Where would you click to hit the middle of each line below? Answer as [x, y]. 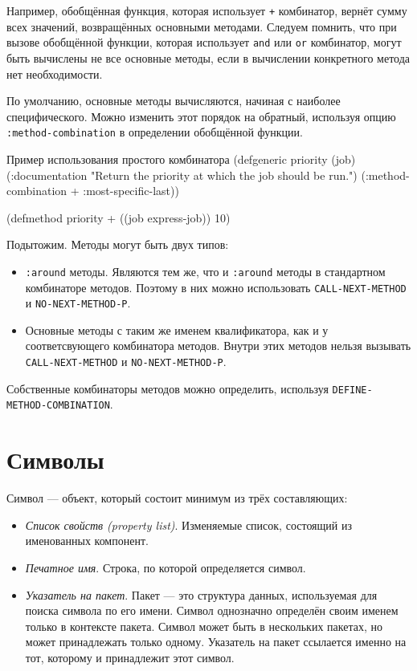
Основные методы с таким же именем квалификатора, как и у [177, 329]
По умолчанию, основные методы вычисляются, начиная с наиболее [174, 101]
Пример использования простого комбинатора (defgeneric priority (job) [181, 159]
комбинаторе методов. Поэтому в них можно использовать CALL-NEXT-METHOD [216, 287]
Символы [55, 460]
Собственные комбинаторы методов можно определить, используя [168, 388]
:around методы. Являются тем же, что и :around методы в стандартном [205, 271]
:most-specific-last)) [131, 191]
